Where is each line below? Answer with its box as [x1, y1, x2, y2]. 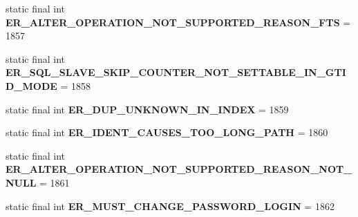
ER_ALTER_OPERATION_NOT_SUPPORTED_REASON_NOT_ [6, 162, 352, 176]
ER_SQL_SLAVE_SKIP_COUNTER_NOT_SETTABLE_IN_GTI [6, 65, 346, 79]
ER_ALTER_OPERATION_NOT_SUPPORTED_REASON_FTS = [6, 15, 351, 29]
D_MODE [6, 78, 57, 93]
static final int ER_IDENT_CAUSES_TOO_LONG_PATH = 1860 [6, 125, 328, 140]
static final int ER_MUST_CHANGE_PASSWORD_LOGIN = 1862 [6, 198, 335, 213]
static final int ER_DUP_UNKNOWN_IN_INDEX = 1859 [6, 102, 289, 116]
